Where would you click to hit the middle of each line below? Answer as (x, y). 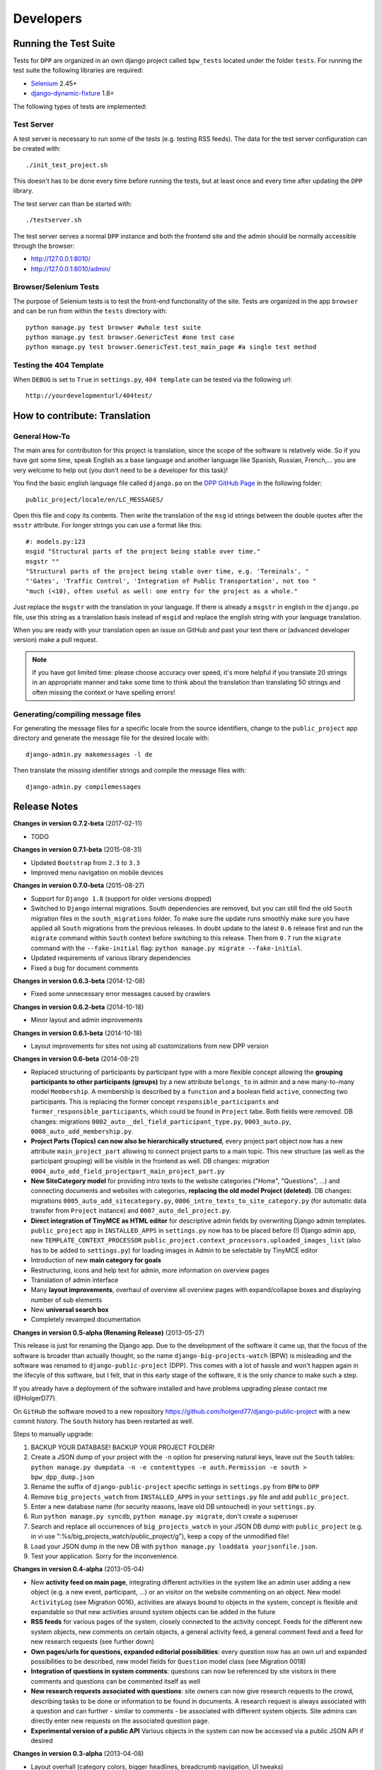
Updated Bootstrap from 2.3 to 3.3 (86, 862)
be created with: (37, 149)
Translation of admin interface (75, 1280)
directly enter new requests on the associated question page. (120, 1721)
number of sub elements (66, 1300)
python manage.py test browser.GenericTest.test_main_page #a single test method (171, 347)
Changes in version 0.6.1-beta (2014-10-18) (78, 1033)
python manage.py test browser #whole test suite (114, 327)
